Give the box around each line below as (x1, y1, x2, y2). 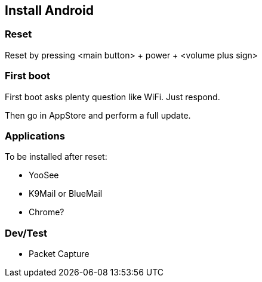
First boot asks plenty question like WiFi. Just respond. (5, 91, 220, 102)
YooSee (29, 170, 59, 181)
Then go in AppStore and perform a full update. (5, 110, 191, 120)
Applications (5, 129, 65, 142)
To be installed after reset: (5, 151, 107, 162)
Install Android (5, 3, 94, 18)
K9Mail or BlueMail (29, 188, 103, 199)
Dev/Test (5, 227, 48, 239)
